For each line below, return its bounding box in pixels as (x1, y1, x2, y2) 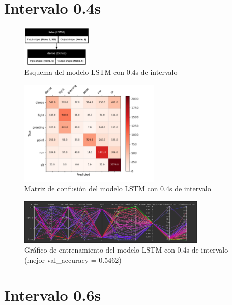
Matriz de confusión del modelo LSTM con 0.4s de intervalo (24, 183, 211, 194)
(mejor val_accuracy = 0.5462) (24, 254, 122, 265)
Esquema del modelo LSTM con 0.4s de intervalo (24, 67, 178, 77)
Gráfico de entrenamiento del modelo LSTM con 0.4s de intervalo (24, 244, 228, 255)
